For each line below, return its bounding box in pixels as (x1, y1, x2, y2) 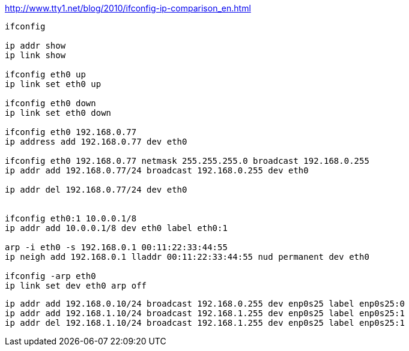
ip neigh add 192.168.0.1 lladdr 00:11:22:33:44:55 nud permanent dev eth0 (5, 252, 369, 262)
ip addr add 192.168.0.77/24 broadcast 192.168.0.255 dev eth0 (5, 166, 309, 175)
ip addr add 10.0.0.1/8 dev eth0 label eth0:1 (5, 223, 228, 233)
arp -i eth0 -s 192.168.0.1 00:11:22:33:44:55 (5, 242, 228, 252)
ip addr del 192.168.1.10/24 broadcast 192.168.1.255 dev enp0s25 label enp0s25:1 (5, 318, 405, 328)
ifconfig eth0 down (5, 98, 96, 108)
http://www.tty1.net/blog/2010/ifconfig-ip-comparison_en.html (5, 3, 251, 13)
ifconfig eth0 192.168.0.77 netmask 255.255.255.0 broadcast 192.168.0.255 (5, 156, 369, 166)
